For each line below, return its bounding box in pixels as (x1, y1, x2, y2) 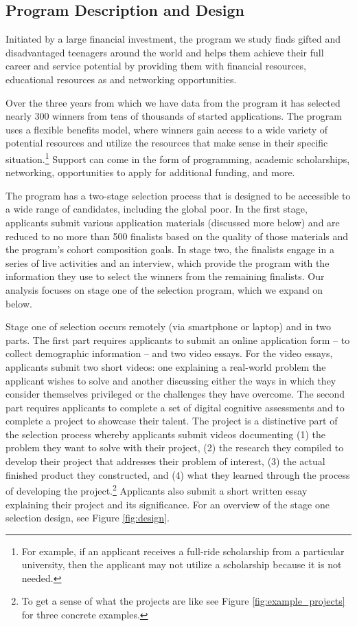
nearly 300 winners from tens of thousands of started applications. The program (5, 109, 342, 123)
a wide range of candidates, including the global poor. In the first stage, (5, 202, 308, 216)
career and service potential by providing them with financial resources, (5, 58, 306, 73)
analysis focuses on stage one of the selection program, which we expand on (5, 282, 323, 296)
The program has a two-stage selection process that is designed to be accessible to (5, 188, 351, 202)
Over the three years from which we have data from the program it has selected (5, 95, 341, 109)
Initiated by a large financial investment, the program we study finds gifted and (5, 32, 341, 46)
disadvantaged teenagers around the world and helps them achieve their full (5, 45, 324, 59)
